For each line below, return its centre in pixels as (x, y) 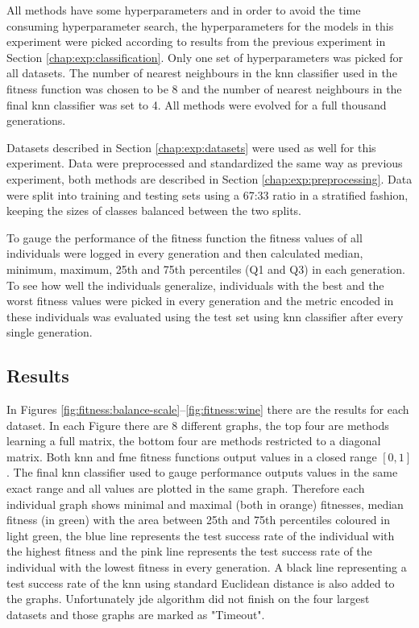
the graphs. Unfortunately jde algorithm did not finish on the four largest (188, 599)
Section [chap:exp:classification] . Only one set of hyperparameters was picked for (205, 57)
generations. (36, 120)
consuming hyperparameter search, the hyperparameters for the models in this (200, 25)
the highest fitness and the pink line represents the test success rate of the (189, 551)
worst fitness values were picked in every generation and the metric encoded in (200, 301)
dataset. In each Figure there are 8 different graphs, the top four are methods (198, 425)
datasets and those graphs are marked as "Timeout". (136, 614)
